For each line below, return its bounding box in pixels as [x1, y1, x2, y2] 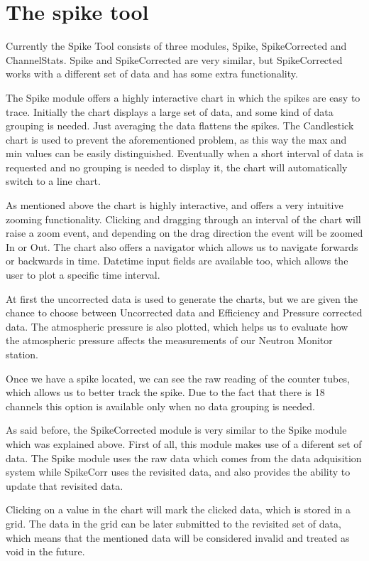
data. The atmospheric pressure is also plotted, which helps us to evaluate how [6, 319, 348, 333]
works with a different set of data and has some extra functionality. [6, 66, 298, 81]
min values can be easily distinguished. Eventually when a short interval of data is [6, 146, 363, 161]
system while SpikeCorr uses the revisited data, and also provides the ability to [6, 464, 351, 479]
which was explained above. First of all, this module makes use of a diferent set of [6, 436, 362, 451]
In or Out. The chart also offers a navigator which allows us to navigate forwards [6, 239, 358, 254]
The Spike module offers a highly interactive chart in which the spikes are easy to [6, 90, 360, 105]
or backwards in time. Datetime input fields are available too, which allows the [6, 253, 348, 268]
